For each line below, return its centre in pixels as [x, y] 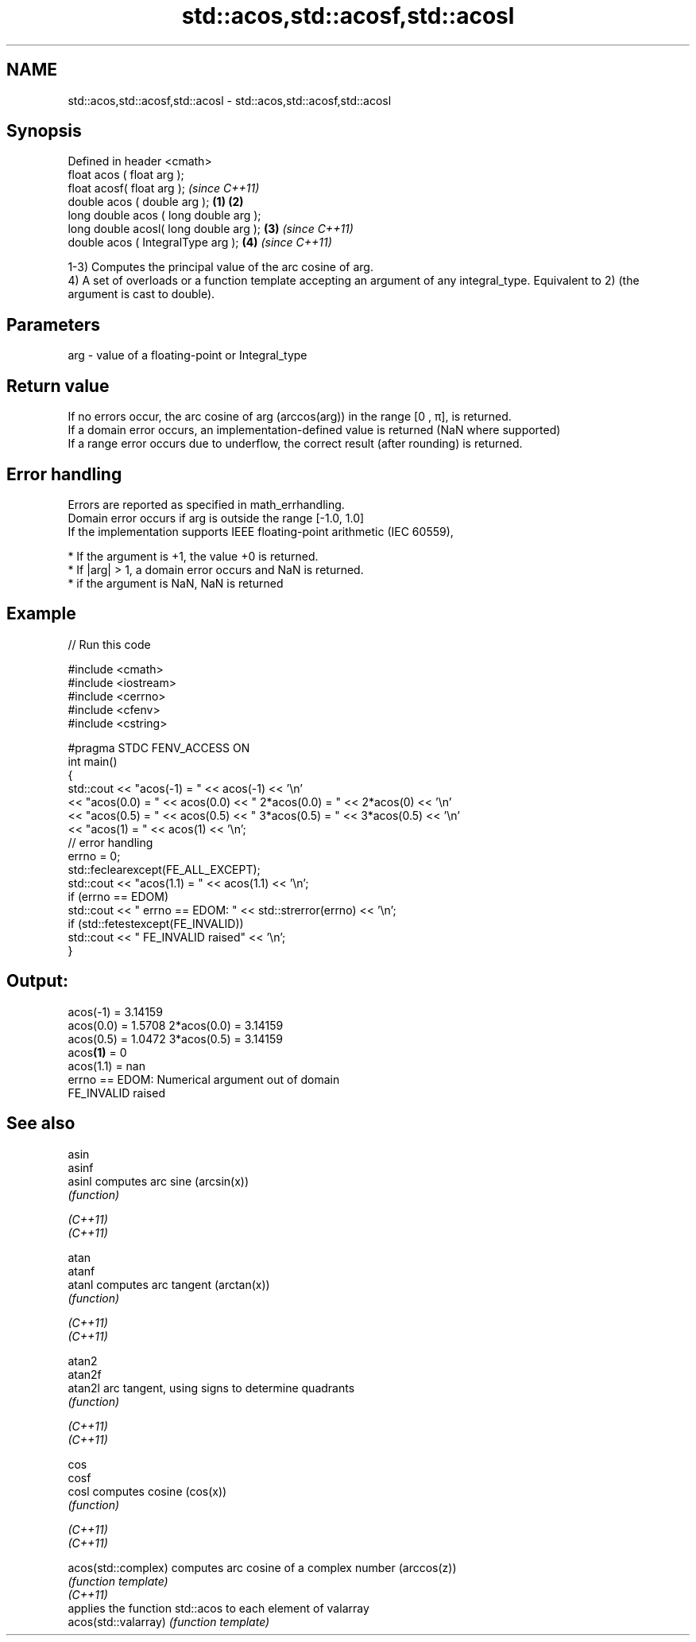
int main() [93, 761]
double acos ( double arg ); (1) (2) [156, 202]
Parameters [53, 324]
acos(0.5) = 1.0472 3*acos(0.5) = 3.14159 [176, 1038]
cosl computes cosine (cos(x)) [147, 1491]
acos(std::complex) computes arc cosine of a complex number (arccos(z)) [262, 1567]
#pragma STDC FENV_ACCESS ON [159, 747]
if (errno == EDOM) [118, 896]
